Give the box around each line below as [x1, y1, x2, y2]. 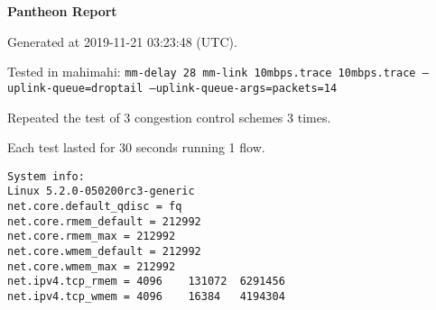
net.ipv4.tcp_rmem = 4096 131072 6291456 [7, 275, 285, 288]
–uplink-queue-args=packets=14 [149, 81, 338, 95]
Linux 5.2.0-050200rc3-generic [7, 185, 195, 198]
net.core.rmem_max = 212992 [7, 230, 176, 243]
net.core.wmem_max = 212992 [7, 260, 176, 273]
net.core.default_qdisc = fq [7, 200, 182, 213]
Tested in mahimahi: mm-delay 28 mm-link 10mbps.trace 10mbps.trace [7, 62, 416, 81]
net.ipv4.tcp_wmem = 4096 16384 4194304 [7, 289, 285, 303]
